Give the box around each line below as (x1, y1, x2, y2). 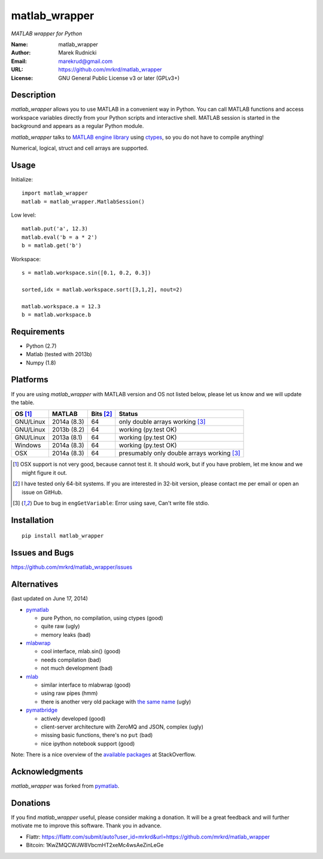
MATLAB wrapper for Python (11, 30, 83, 37)
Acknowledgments (11, 766, 84, 776)
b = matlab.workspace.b (22, 311, 92, 318)
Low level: (11, 211, 36, 218)
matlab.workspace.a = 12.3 (22, 303, 101, 309)
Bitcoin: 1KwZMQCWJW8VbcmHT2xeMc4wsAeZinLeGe (26, 842, 164, 849)
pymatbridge (26, 706, 58, 714)
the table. (11, 399, 35, 406)
